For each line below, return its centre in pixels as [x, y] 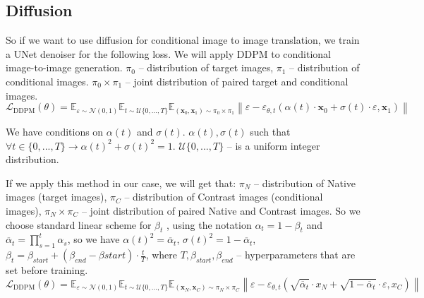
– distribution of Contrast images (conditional [224, 197]
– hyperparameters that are [296, 255]
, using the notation [209, 224]
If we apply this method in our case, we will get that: [121, 183]
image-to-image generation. [64, 67]
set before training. [47, 270]
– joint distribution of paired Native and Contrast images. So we [221, 210]
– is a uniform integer [273, 145]
